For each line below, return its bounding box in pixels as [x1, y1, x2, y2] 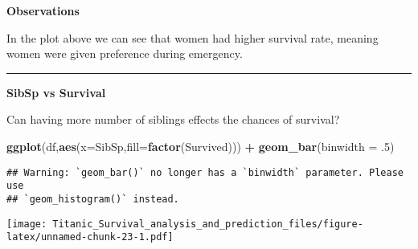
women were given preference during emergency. [6, 45, 243, 62]
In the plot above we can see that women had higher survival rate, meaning [6, 29, 379, 46]
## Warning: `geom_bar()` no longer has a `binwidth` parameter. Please [6, 166, 404, 178]
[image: [6, 218, 47, 230]
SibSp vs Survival [6, 84, 106, 100]
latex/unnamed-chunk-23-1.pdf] [6, 231, 174, 243]
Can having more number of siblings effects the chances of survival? [6, 111, 340, 128]
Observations [6, 2, 80, 18]
